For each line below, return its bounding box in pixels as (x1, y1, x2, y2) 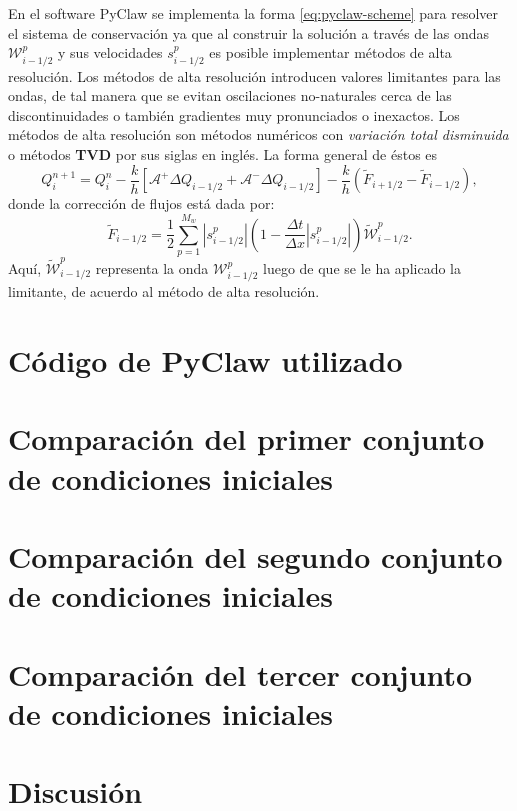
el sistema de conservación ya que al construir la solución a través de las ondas (8, 22, 489, 43)
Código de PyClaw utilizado (8, 340, 403, 381)
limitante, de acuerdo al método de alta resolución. (8, 281, 320, 302)
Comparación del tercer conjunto (8, 653, 473, 694)
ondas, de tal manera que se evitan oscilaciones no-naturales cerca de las (8, 85, 452, 106)
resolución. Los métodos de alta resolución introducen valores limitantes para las (8, 65, 501, 86)
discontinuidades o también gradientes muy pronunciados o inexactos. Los (8, 104, 460, 125)
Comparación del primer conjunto (8, 418, 485, 459)
